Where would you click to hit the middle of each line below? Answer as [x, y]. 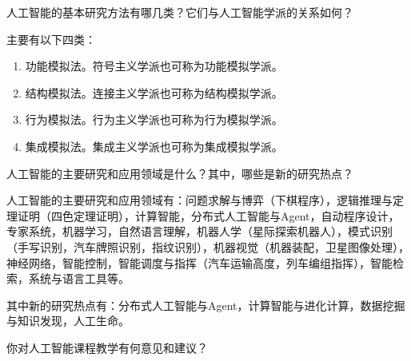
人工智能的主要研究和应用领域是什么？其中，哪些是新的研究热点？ [180, 173]
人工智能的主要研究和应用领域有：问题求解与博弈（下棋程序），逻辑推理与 [200, 200]
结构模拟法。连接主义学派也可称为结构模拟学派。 [154, 92]
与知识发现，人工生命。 [68, 321]
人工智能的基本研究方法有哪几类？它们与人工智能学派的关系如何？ [180, 12]
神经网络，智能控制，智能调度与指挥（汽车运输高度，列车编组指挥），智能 [200, 262]
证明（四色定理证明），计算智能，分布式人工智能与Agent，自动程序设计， [208, 215]
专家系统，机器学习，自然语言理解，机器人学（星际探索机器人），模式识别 [200, 231]
